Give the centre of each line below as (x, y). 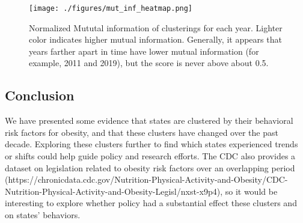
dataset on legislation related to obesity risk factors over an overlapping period (150, 167)
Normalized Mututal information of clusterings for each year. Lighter (156, 27)
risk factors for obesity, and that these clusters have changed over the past (142, 132)
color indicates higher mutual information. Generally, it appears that (155, 39)
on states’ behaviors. (43, 214)
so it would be (251, 191)
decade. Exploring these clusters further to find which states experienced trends (151, 144)
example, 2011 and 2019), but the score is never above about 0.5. (149, 63)
